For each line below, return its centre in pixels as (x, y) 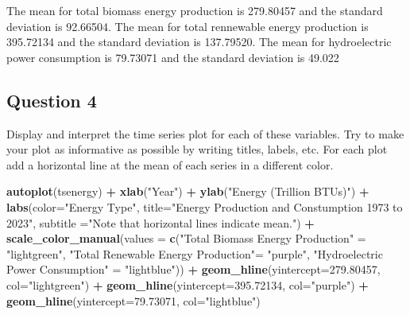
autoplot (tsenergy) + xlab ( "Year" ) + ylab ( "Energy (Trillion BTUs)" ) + (188, 191)
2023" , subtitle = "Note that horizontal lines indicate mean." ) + (161, 222)
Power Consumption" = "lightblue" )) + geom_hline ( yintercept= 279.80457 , (193, 269)
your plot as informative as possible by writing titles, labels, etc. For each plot (197, 149)
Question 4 (52, 100)
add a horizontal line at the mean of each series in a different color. (170, 164)
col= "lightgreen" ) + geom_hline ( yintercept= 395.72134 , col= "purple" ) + (188, 284)
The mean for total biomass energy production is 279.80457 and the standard (195, 10)
